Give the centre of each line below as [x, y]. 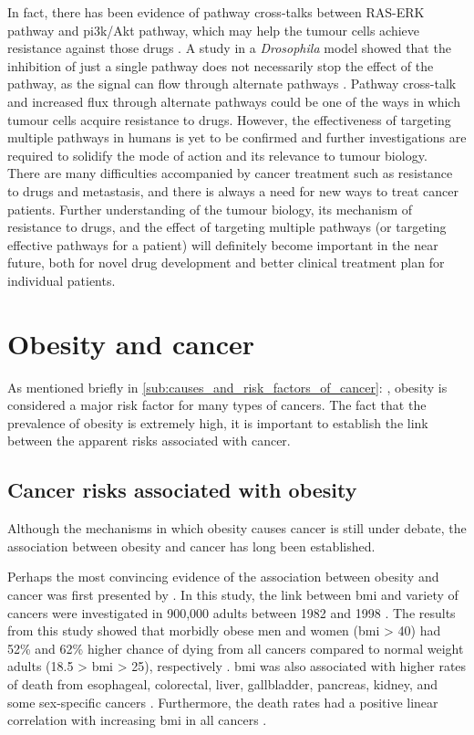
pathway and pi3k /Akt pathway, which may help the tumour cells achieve [214, 30]
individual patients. [62, 280]
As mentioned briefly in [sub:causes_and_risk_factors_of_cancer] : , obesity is [227, 387]
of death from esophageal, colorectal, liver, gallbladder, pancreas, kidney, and [223, 683]
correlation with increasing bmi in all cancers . [137, 720]
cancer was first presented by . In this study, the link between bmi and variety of [233, 594]
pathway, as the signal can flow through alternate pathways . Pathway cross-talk [232, 84]
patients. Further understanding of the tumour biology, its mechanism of [210, 209]
